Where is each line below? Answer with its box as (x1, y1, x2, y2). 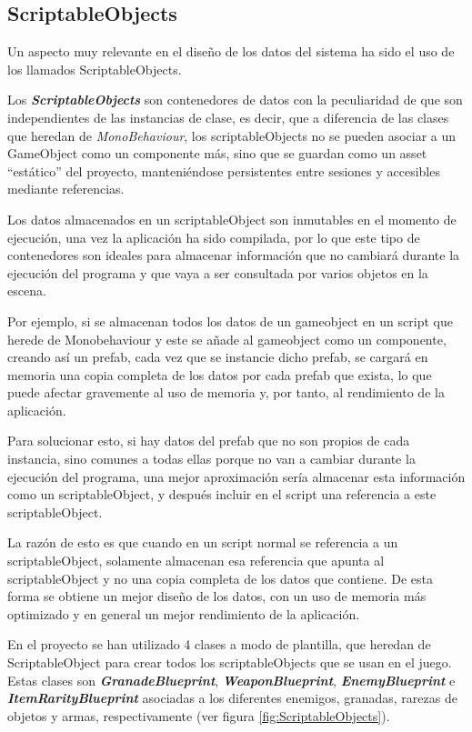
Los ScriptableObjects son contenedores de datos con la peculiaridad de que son (7, 90, 463, 109)
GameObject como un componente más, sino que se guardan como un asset (7, 144, 427, 163)
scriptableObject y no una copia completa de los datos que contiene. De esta (7, 568, 433, 587)
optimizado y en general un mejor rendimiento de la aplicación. (7, 604, 360, 623)
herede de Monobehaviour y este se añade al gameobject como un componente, (7, 329, 447, 348)
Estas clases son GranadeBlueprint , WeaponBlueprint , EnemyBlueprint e (7, 670, 456, 689)
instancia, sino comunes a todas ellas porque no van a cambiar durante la (7, 449, 416, 468)
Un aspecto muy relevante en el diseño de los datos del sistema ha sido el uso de (7, 42, 455, 61)
